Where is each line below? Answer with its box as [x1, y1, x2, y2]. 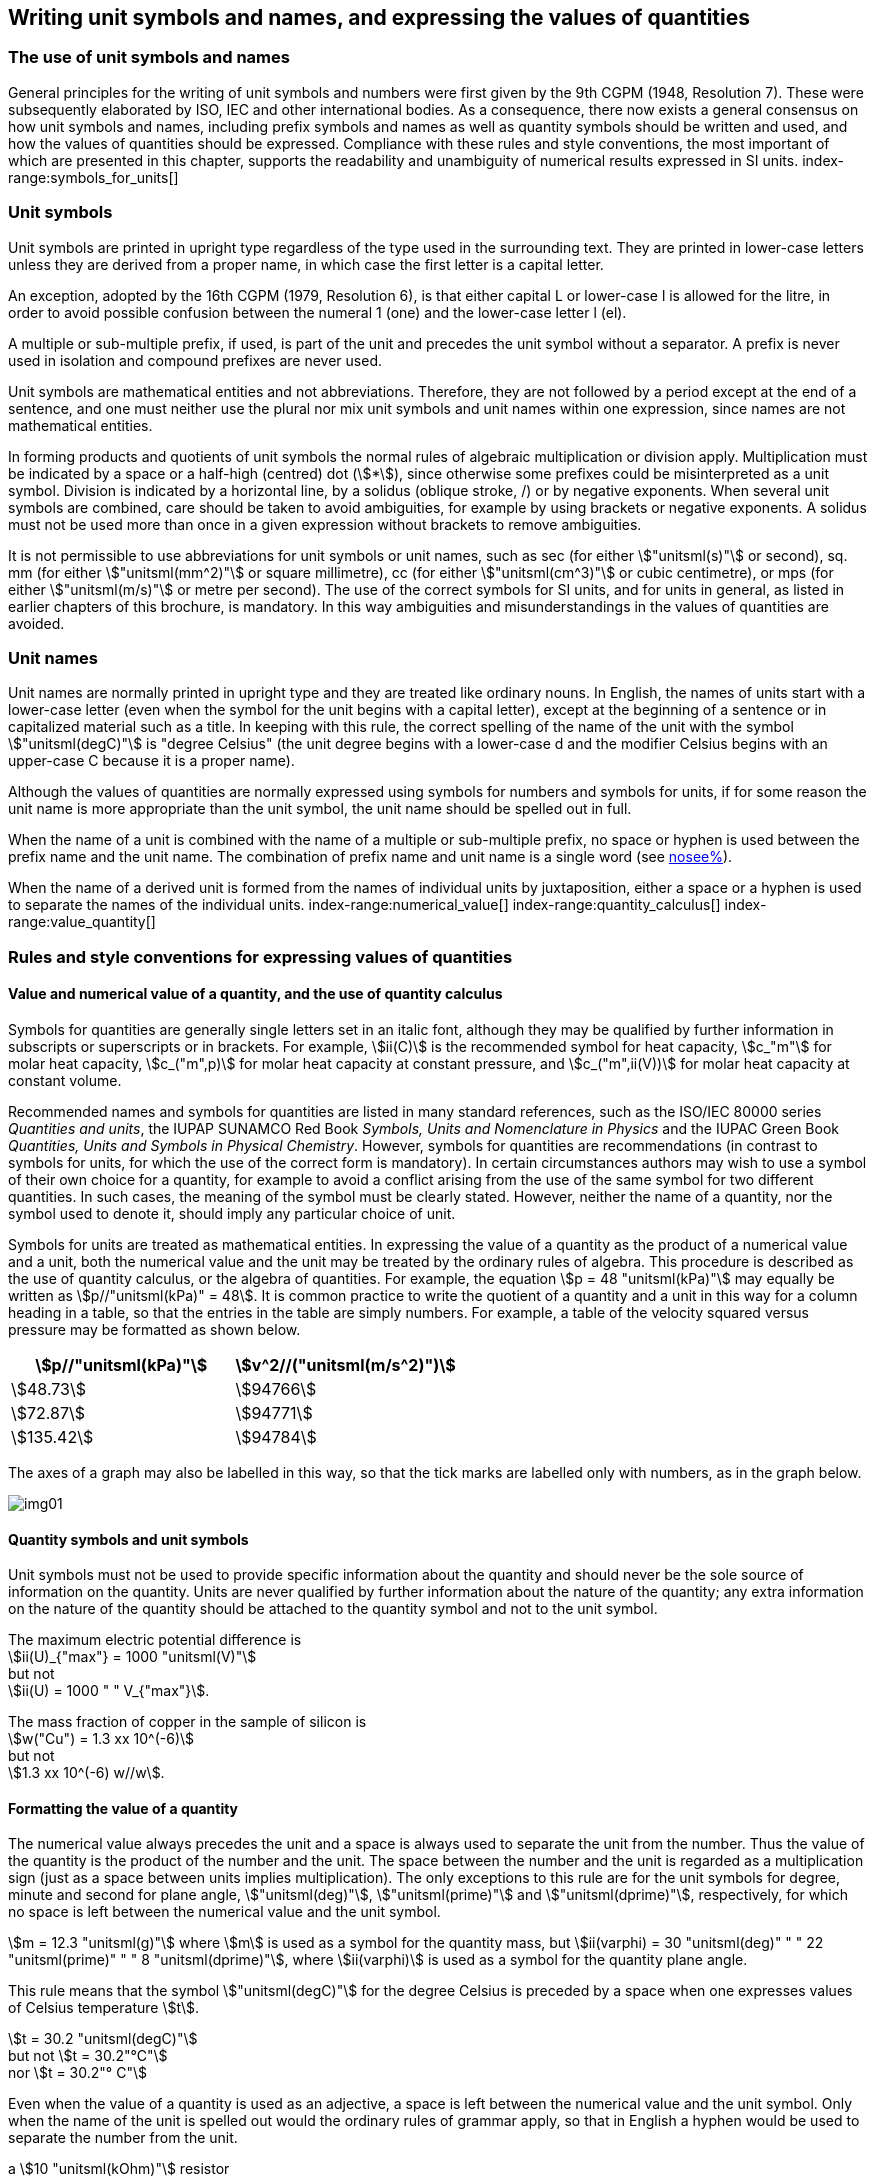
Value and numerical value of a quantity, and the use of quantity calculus [8, 985, 503, 1003]
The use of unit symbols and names [8, 47, 290, 68]
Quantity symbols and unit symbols [8, 1530, 249, 1548]
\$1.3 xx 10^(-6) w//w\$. [8, 1764, 165, 1782]
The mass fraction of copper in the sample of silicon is [8, 1713, 367, 1731]
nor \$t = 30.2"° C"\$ [8, 2064, 147, 2082]
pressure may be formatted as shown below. [8, 1320, 301, 1338]
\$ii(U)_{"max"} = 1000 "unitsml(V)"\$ [8, 1648, 257, 1666]
